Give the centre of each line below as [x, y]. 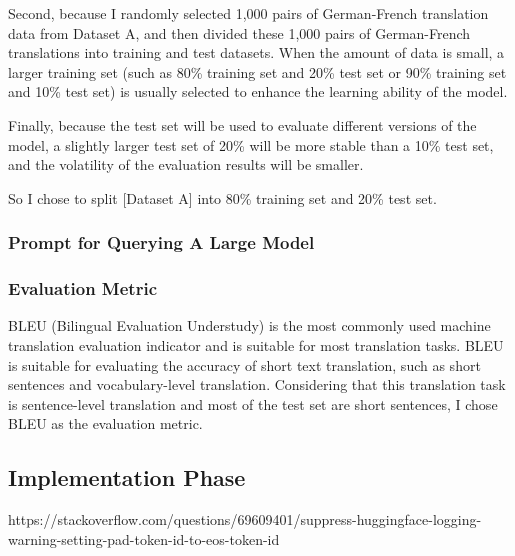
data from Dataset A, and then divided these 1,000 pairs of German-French [239, 32]
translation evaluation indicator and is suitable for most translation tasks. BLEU [256, 345]
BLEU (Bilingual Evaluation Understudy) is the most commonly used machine [249, 325]
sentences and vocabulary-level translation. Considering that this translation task [257, 384]
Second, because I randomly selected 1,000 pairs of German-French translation [248, 13]
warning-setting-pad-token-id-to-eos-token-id [144, 538]
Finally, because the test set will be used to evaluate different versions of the [242, 124]
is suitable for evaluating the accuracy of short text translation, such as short [244, 364]
